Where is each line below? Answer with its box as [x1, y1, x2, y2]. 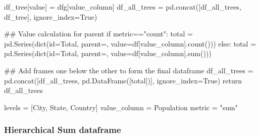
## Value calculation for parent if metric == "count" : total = [4, 28, 193, 39]
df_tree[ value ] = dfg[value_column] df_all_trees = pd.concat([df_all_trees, [4, 2, 241, 12]
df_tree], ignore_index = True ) [4, 11, 97, 22]
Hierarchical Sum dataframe [4, 123, 121, 136]
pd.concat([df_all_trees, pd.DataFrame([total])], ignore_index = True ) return [4, 75, 242, 85]
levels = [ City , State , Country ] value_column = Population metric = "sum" [4, 102, 238, 112]
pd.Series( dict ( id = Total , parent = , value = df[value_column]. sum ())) [4, 48, 212, 59]
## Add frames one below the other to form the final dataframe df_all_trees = [4, 65, 253, 75]
